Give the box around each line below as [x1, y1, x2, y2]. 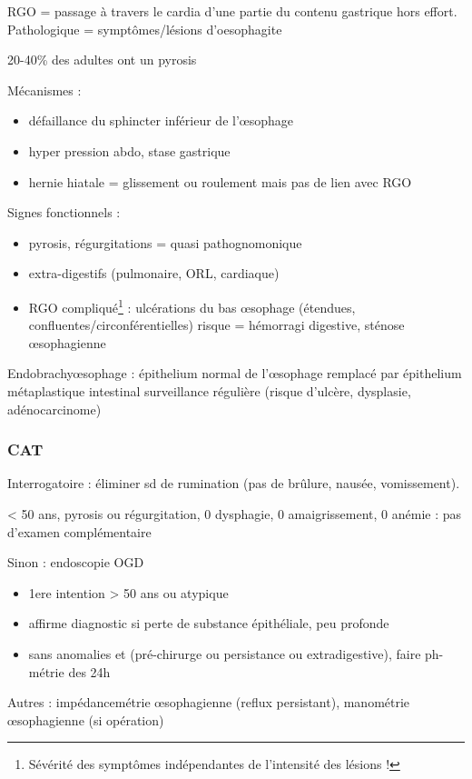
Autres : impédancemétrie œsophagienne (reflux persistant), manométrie [7, 693, 410, 712]
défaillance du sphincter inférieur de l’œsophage [28, 111, 293, 130]
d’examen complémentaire [7, 522, 152, 541]
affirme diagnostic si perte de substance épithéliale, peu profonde [28, 614, 389, 633]
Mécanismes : [7, 80, 82, 99]
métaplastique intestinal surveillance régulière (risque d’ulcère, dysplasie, [7, 381, 411, 400]
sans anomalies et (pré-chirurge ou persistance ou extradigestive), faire [28, 644, 421, 663]
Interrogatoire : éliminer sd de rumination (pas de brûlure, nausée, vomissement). [7, 474, 460, 493]
